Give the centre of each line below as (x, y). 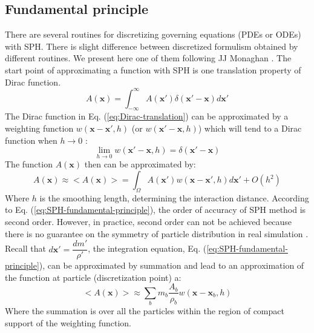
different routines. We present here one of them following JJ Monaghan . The (148, 58)
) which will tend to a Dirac (250, 128)
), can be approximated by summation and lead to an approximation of (172, 265)
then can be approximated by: (140, 164)
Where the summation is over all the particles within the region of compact (145, 311)
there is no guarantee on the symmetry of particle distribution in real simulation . (157, 233)
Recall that (25, 248)
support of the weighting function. (68, 322)
